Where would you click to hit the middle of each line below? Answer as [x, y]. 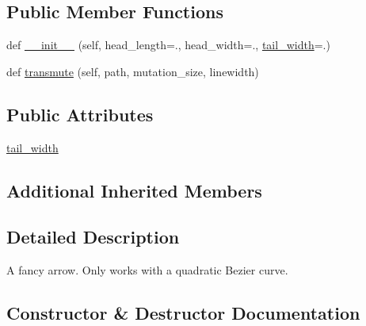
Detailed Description [93, 237]
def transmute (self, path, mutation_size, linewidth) [133, 71]
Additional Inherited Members [134, 190]
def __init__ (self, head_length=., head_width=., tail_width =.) [168, 45]
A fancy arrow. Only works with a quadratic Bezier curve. [147, 270]
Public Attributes [80, 114]
